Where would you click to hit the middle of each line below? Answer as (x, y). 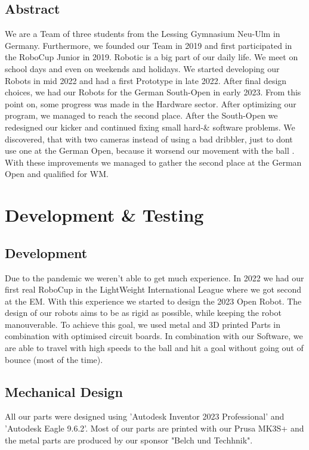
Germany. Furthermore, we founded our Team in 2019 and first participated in (149, 45)
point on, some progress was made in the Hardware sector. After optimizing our (151, 103)
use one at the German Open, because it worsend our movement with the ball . (150, 150)
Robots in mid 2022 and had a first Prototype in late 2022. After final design (146, 80)
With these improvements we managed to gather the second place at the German (153, 162)
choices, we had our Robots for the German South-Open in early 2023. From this (153, 92)
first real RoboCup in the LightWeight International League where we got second (153, 289)
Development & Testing (104, 215)
